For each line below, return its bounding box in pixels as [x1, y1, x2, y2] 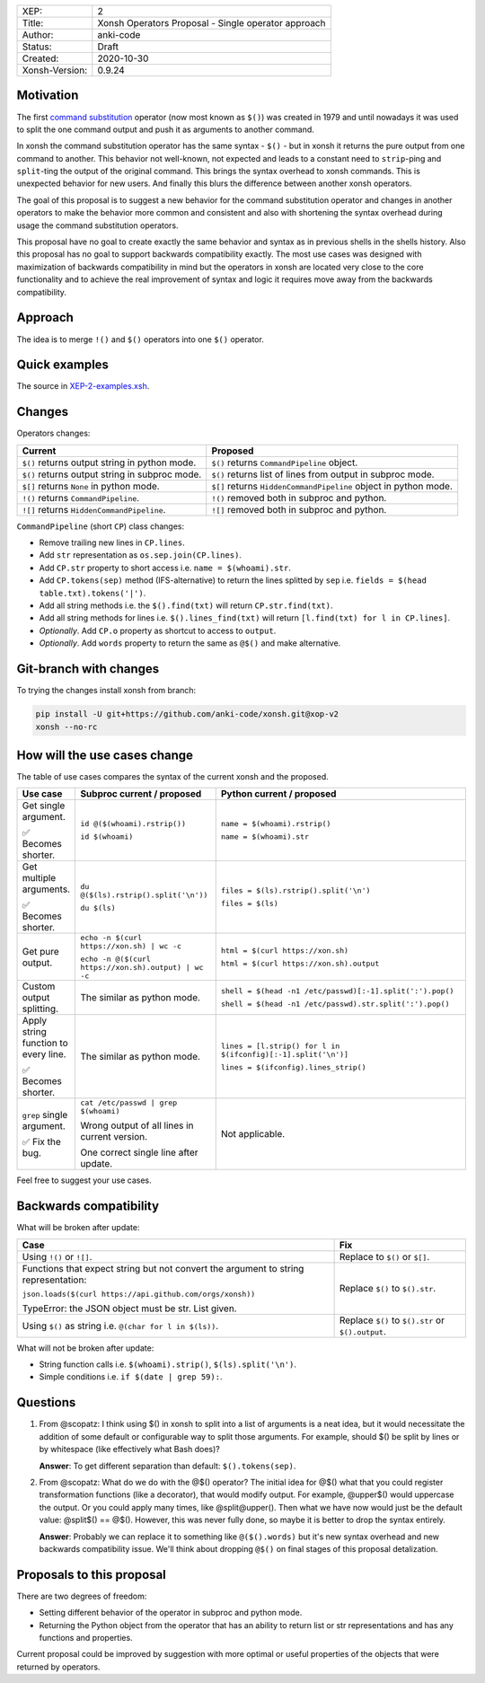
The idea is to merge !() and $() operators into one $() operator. [16, 333, 264, 345]
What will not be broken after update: [16, 1343, 154, 1353]
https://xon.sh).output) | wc [80, 963, 204, 973]
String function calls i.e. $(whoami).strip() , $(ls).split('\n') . [39, 1359, 296, 1370]
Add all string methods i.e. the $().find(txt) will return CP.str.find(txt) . [39, 600, 333, 611]
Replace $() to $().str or [339, 1314, 445, 1326]
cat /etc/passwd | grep [80, 1098, 178, 1108]
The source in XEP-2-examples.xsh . [16, 381, 150, 392]
